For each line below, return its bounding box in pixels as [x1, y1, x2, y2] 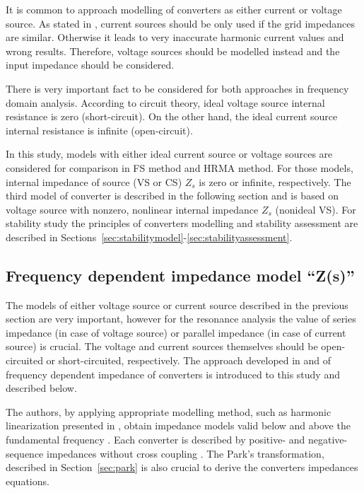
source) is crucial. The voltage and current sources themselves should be [6, 339, 318, 354]
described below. [6, 381, 77, 395]
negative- [307, 432, 348, 447]
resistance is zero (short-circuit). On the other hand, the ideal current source [6, 109, 338, 124]
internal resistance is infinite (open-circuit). [6, 122, 193, 137]
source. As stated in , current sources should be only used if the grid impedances [6, 16, 355, 30]
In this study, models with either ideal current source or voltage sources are [6, 146, 333, 161]
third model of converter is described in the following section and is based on [6, 188, 339, 203]
